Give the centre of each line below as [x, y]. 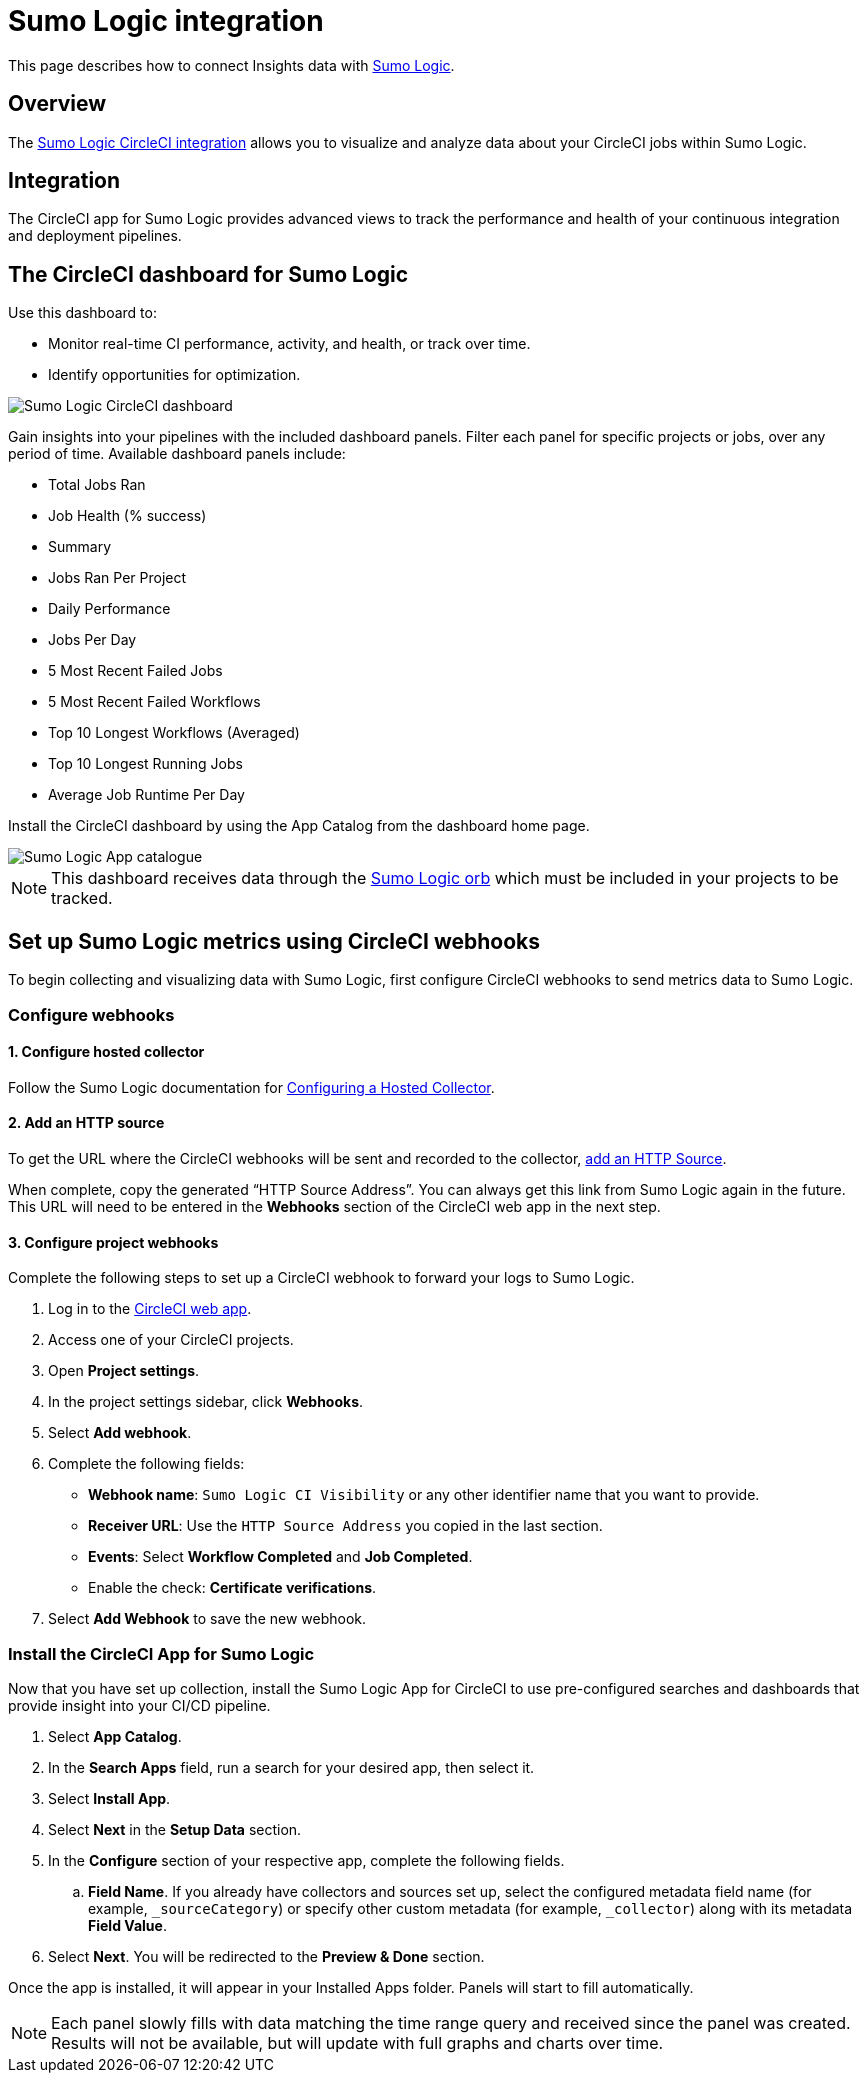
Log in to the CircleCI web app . [150, 1309]
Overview [57, 104]
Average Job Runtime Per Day [146, 795]
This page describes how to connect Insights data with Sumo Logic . [231, 65]
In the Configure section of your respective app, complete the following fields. [306, 1860]
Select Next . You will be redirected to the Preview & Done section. [266, 1956]
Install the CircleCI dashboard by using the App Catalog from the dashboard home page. [299, 826]
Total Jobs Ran [97, 485]
